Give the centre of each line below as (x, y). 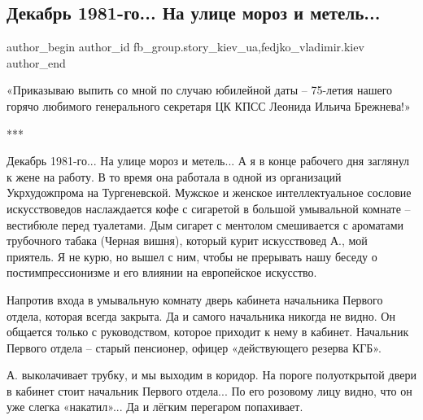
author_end (36, 62)
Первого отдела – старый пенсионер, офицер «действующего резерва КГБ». (194, 347)
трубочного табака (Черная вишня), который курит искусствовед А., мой (187, 241)
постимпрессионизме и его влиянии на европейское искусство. (162, 272)
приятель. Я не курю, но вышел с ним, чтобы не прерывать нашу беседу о (192, 256)
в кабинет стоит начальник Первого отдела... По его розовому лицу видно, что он (209, 390)
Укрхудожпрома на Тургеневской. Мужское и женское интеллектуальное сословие (209, 192)
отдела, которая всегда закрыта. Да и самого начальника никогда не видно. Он (201, 315)
